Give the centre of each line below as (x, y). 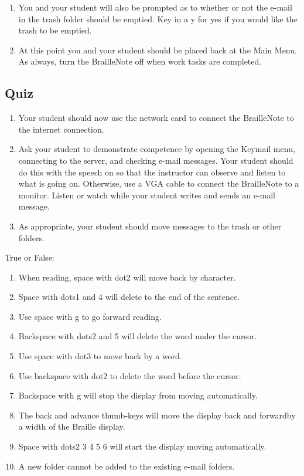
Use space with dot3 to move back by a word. (100, 356)
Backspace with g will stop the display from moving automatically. (138, 395)
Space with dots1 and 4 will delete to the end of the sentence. (129, 297)
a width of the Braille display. (72, 426)
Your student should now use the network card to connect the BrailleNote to (156, 118)
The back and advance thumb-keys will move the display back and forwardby (157, 415)
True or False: (30, 257)
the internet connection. (61, 129)
